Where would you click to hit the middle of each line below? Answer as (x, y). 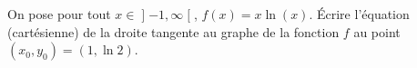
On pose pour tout (59, 14)
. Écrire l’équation (359, 14)
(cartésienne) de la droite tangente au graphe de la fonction (173, 31)
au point (377, 31)
